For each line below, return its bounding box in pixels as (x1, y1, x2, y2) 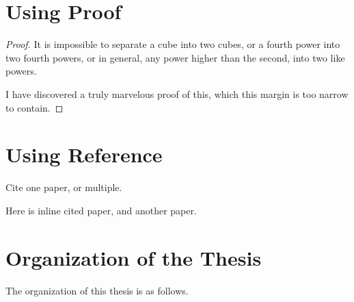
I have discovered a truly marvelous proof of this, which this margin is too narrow (5, 86, 349, 101)
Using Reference (5, 140, 163, 168)
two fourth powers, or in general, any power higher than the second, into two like (5, 50, 345, 64)
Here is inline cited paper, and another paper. (5, 203, 197, 217)
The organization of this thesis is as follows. (5, 283, 189, 297)
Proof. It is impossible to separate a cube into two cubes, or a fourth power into (5, 37, 340, 51)
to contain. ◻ (5, 100, 64, 114)
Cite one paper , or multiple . (5, 180, 122, 194)
